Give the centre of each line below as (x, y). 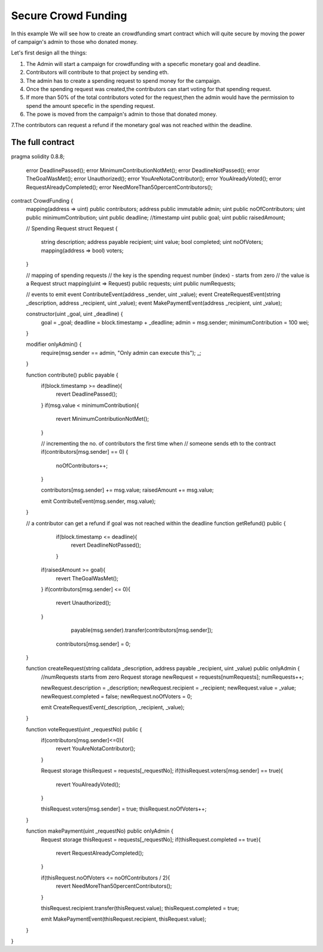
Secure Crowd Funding (69, 16)
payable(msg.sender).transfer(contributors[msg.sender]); (142, 630)
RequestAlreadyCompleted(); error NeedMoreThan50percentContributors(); (119, 187)
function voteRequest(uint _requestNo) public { (84, 729)
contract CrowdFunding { (42, 200)
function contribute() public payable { (72, 375)
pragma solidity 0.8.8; (38, 156)
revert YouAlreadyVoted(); (88, 784)
